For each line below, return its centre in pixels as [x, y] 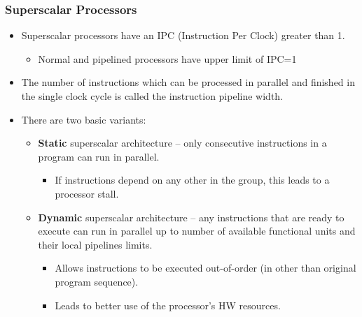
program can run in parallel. [99, 156]
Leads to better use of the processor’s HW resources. [168, 305]
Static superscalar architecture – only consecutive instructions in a [182, 143]
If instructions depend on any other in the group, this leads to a [192, 180]
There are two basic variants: [84, 119]
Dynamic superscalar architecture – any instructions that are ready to [191, 217]
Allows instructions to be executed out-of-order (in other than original [206, 268]
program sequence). [97, 281]
